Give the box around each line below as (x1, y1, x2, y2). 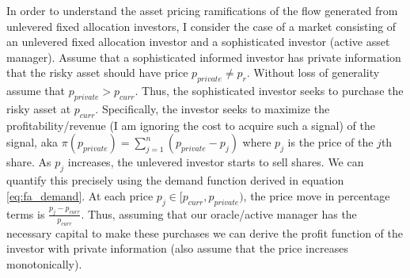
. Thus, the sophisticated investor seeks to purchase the (135, 82, 404, 99)
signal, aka (6, 134, 59, 150)
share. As (6, 154, 51, 170)
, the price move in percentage (243, 187, 390, 204)
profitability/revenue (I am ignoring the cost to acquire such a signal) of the (6, 116, 375, 133)
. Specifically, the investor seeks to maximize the (95, 100, 330, 116)
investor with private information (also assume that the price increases (6, 240, 348, 257)
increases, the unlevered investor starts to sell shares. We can (67, 154, 364, 170)
